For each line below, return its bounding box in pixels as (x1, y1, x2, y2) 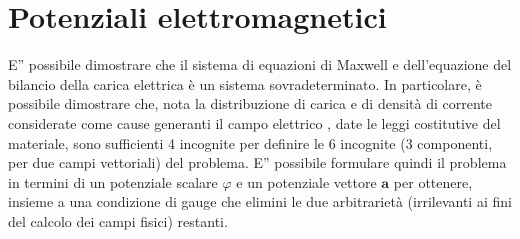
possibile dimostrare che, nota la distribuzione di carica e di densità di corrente (8, 93, 493, 114)
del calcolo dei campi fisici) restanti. (8, 210, 228, 231)
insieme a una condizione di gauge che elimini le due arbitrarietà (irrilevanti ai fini (8, 191, 512, 212)
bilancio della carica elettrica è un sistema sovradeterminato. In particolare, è (8, 73, 482, 94)
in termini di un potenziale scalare (8, 171, 218, 192)
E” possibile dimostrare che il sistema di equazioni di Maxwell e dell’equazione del (8, 54, 512, 75)
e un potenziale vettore (236, 171, 377, 192)
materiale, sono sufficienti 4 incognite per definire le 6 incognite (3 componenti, (8, 132, 493, 153)
